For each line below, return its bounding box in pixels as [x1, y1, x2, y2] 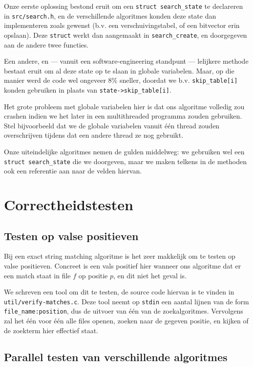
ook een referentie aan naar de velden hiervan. [4, 166, 142, 176]
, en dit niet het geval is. [113, 270, 187, 280]
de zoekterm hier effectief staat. [4, 325, 99, 335]
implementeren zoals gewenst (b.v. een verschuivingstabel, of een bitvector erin [4, 20, 240, 30]
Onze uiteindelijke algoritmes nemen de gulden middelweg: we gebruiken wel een [4, 147, 245, 157]
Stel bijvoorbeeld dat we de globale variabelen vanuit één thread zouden [4, 120, 220, 130]
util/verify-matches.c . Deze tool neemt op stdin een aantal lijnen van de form [4, 296, 249, 306]
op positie [78, 270, 108, 280]
